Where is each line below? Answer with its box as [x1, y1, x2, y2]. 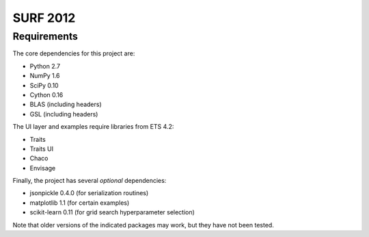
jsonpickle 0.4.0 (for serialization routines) [29, 189, 149, 197]
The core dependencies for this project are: [12, 49, 135, 58]
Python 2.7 [29, 62, 61, 70]
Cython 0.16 [29, 90, 64, 99]
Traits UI [29, 145, 54, 153]
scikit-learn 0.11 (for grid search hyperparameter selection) [29, 208, 195, 216]
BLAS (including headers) [29, 100, 102, 109]
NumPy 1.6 [29, 72, 60, 80]
